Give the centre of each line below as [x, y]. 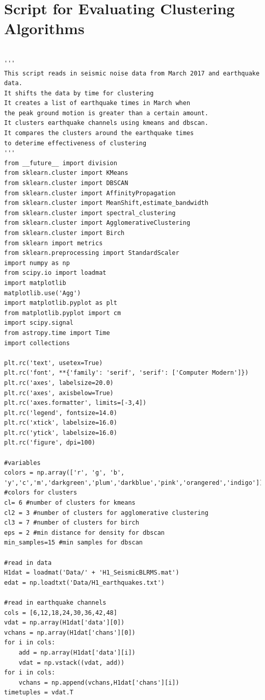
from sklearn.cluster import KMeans [66, 173]
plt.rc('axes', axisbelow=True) [59, 393]
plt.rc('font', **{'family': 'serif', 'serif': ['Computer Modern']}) [126, 373]
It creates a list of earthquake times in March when [97, 103]
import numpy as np [37, 263]
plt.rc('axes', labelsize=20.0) [59, 383]
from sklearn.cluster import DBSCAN [66, 183]
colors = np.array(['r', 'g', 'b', [64, 473]
